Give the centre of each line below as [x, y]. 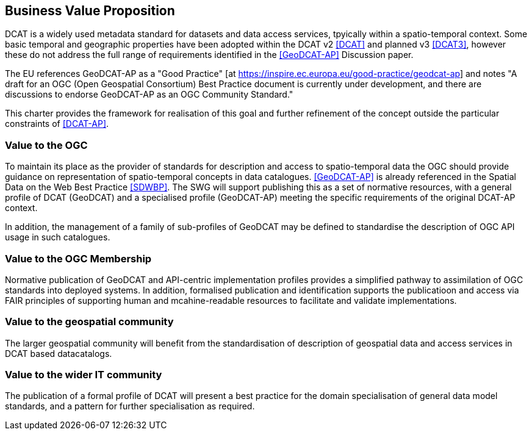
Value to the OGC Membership [78, 258]
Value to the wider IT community [84, 375]
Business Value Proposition [90, 11]
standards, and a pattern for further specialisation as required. [130, 406]
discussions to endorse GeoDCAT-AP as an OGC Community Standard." [149, 95]
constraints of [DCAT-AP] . [57, 124]
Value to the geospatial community [89, 322]
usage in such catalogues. [58, 237]
